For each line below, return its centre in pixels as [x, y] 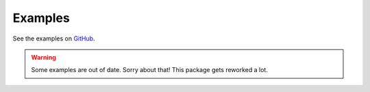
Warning [44, 57]
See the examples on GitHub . [54, 38]
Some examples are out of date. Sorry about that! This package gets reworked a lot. [150, 70]
